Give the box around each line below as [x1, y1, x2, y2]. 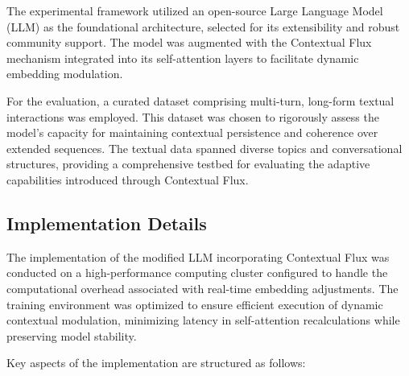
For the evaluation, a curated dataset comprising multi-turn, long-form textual [6, 92, 395, 109]
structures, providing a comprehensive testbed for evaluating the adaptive [6, 155, 370, 172]
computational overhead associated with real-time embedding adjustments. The [6, 279, 399, 296]
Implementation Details [6, 210, 207, 235]
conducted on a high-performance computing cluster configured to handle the [6, 264, 388, 281]
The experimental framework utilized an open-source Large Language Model [6, 2, 383, 19]
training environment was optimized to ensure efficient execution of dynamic [6, 295, 383, 312]
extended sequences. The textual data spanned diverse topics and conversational [6, 139, 403, 156]
